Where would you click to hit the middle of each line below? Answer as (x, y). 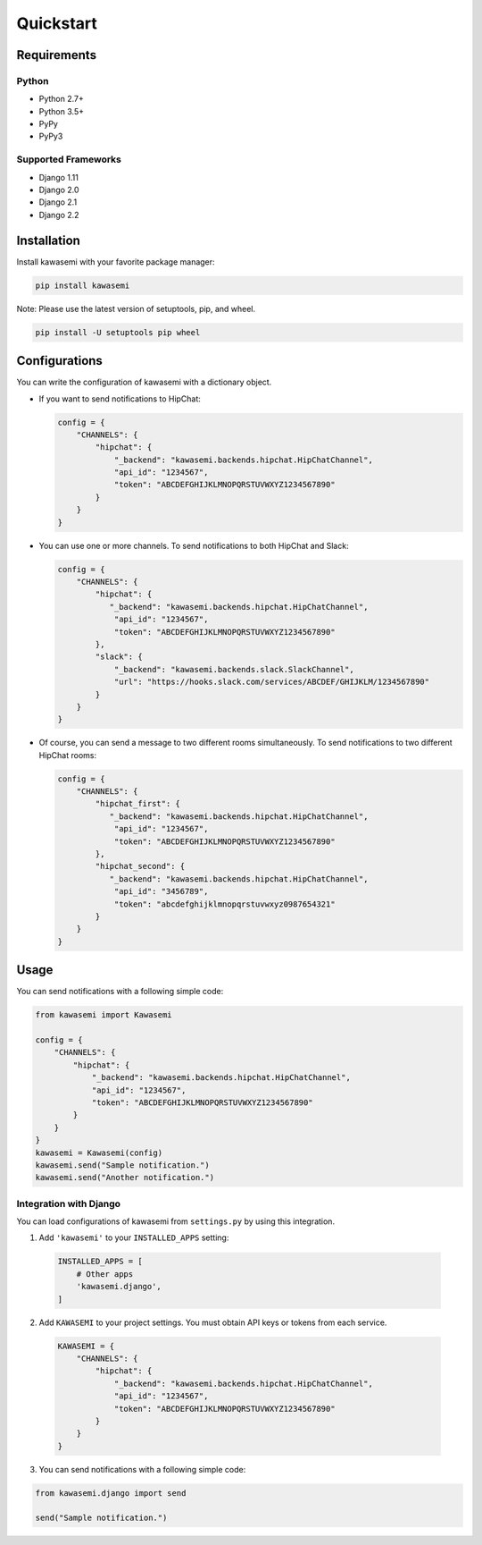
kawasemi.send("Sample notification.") (122, 1165)
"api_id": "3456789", (161, 891)
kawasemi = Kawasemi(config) (99, 1152)
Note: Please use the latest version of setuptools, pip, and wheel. (136, 308)
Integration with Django (68, 1203)
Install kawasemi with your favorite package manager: (116, 262)
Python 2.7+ (62, 99)
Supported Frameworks (69, 159)
